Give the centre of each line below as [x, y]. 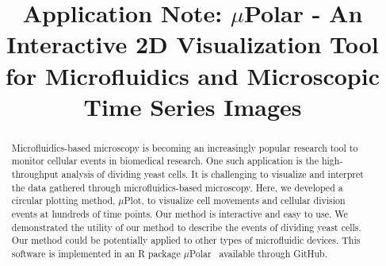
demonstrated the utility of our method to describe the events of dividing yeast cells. [186, 227]
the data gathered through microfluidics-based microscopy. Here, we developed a [177, 187]
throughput [35, 174]
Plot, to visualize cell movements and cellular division [235, 200]
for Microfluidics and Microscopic [193, 75]
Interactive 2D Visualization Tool [193, 44]
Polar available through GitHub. [258, 253]
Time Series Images [193, 106]
